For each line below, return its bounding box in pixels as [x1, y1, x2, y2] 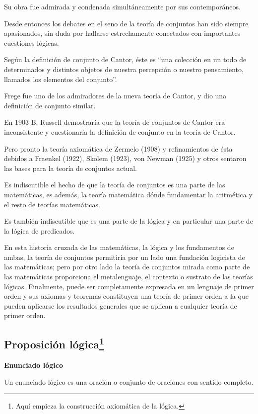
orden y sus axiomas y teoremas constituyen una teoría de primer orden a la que [4, 291, 249, 301]
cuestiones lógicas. [4, 37, 59, 48]
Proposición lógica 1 [4, 334, 104, 352]
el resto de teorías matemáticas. [4, 199, 100, 209]
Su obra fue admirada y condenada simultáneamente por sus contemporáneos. [4, 1, 241, 11]
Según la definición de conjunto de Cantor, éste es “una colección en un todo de [4, 54, 247, 65]
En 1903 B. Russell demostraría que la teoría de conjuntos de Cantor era [4, 117, 225, 127]
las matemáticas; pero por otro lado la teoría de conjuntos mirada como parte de [4, 261, 250, 272]
